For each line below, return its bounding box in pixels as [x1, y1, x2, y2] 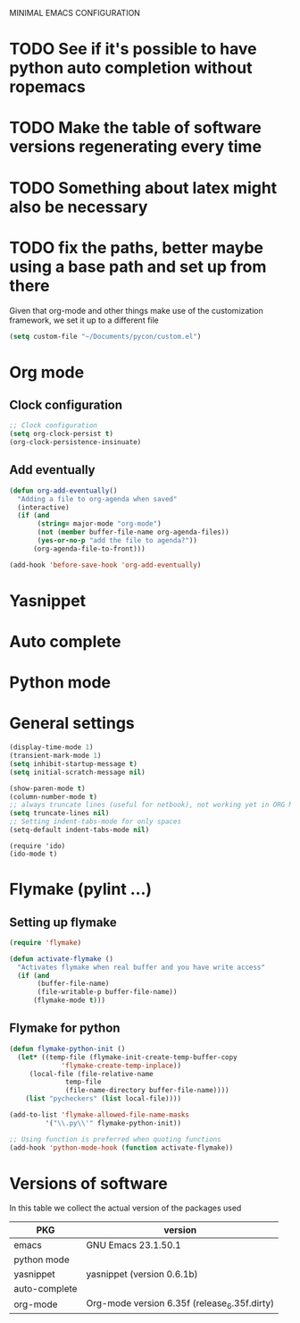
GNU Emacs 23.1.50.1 [86, 1239, 181, 1251]
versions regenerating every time [9, 137, 262, 157]
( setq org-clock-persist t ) [9, 429, 114, 439]
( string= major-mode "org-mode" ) [37, 519, 162, 528]
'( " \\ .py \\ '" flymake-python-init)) [45, 1118, 181, 1127]
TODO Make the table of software [9, 118, 262, 138]
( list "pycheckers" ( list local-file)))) [25, 1094, 181, 1103]
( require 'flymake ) [9, 938, 82, 947]
